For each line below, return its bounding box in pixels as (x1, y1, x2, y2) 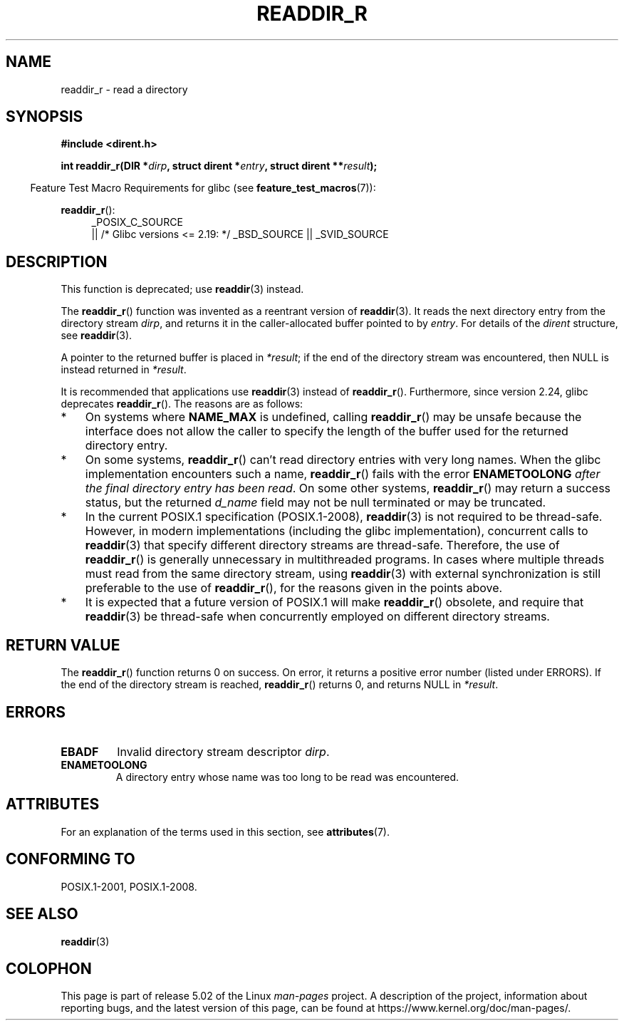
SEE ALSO (6, 905, 78, 923)
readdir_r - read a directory (61, 83, 188, 95)
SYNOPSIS (6, 108, 83, 126)
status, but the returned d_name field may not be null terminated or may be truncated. (85, 495, 546, 510)
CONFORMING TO (6, 850, 135, 869)
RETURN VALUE (6, 636, 120, 654)
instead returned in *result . (61, 363, 187, 376)
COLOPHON (6, 959, 92, 978)
